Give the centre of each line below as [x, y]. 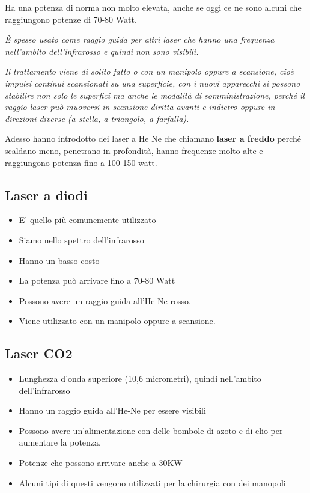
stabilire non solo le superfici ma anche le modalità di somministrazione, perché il [155, 95]
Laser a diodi [46, 194]
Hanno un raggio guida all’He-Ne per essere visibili [112, 410]
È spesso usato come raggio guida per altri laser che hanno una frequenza [140, 39]
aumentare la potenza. [60, 442]
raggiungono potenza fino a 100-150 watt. [81, 162]
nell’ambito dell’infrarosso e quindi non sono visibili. [102, 51]
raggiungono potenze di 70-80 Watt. [71, 19]
